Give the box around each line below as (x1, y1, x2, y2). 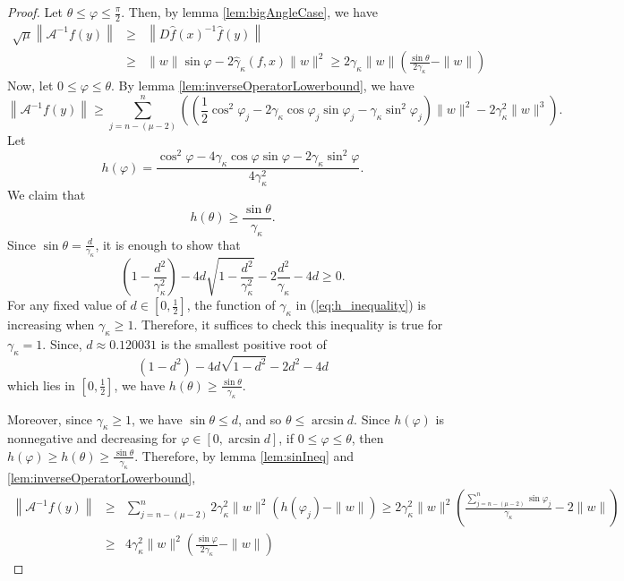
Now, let (7, 76, 54, 95)
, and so (237, 409, 282, 428)
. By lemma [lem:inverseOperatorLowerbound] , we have (111, 76, 415, 95)
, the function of (186, 295, 276, 314)
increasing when (7, 315, 95, 334)
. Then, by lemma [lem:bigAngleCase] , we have (121, 3, 378, 21)
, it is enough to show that (95, 235, 241, 253)
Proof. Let (7, 3, 63, 21)
